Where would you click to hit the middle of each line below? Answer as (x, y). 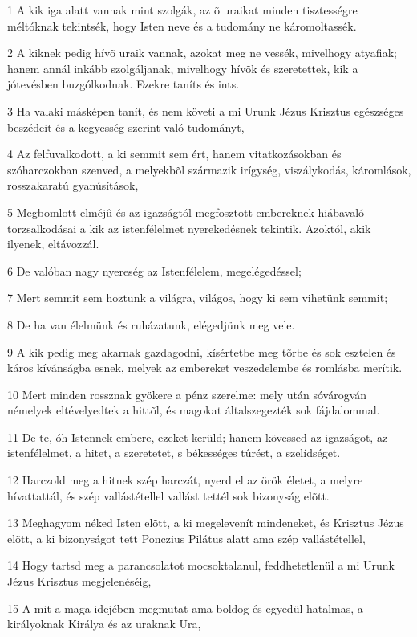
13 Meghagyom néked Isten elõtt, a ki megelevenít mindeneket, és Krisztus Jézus (206, 523)
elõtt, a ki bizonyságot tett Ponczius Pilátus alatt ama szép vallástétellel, (186, 538)
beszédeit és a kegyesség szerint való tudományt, (126, 127)
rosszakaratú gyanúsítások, (73, 185)
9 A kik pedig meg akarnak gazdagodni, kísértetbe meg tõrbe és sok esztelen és (202, 351)
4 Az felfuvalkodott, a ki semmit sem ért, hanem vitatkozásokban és (174, 154)
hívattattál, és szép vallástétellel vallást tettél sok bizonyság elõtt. (168, 495)
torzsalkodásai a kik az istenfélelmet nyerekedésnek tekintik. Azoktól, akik (189, 228)
